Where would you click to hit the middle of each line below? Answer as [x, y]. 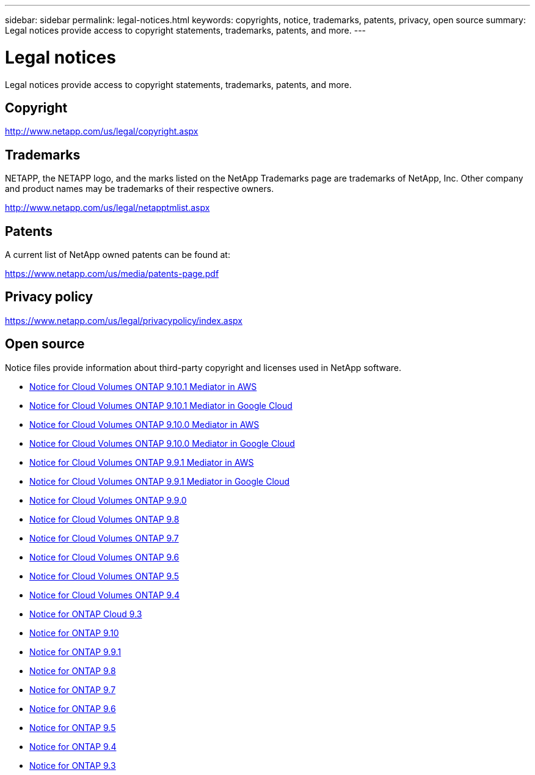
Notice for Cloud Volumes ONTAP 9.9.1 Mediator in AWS [142, 462]
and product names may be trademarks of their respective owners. [140, 189]
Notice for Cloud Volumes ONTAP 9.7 [104, 538]
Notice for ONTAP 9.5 [73, 727]
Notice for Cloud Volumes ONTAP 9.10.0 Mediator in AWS [144, 424]
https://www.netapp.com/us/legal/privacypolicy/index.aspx [124, 320]
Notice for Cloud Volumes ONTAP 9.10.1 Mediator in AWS [143, 386]
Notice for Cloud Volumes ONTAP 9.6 [104, 557]
